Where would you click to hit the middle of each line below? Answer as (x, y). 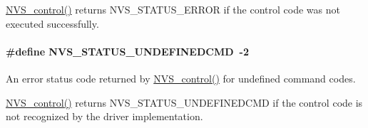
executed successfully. (52, 23)
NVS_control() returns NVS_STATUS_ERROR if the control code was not (173, 9)
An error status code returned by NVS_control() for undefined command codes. (181, 78)
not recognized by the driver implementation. (104, 116)
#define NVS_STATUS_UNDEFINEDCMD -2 (127, 51)
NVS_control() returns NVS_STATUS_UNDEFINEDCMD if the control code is (184, 102)
